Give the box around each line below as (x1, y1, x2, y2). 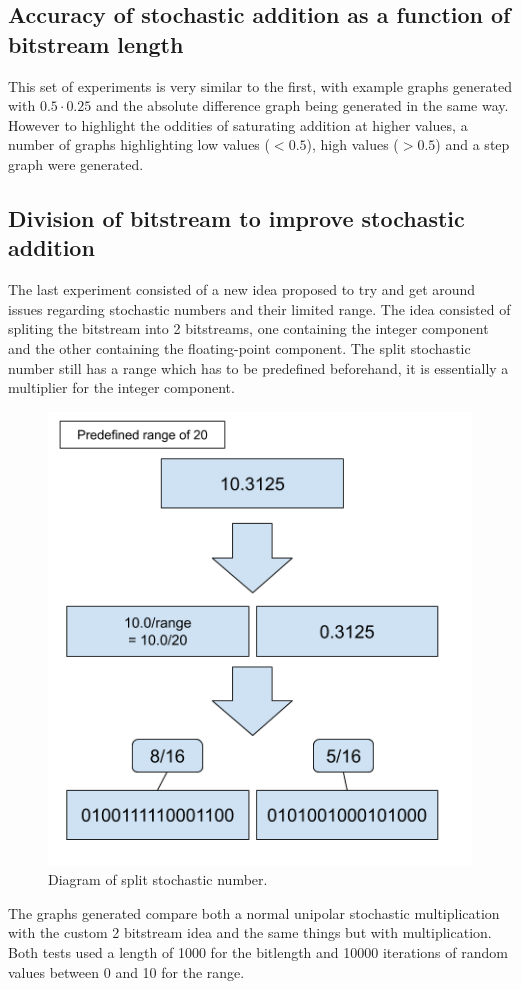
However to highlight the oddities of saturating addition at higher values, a (8, 114, 468, 135)
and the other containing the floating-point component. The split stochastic (8, 337, 471, 358)
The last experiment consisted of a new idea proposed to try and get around (8, 279, 476, 300)
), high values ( (306, 134, 399, 155)
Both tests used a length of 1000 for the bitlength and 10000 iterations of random (8, 941, 508, 962)
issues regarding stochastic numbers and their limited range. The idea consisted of (8, 298, 511, 319)
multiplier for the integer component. (8, 377, 235, 398)
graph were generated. (8, 153, 144, 174)
